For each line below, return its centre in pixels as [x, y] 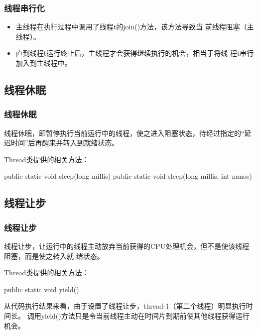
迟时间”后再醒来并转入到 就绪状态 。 [62, 143]
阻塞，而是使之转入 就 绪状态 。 [54, 256]
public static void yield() [42, 289]
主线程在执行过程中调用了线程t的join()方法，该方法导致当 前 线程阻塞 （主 [135, 27]
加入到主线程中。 [44, 63]
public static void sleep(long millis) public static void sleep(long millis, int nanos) [128, 176]
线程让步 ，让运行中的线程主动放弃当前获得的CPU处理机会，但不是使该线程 [127, 246]
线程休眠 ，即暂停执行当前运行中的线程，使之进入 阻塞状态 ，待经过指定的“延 [128, 133]
